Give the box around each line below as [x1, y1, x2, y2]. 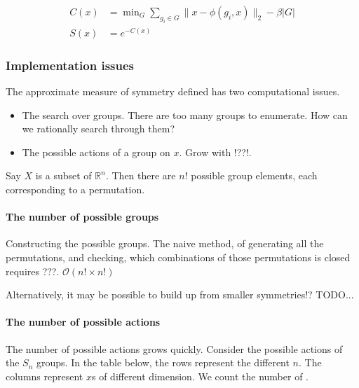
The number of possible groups [6, 209, 159, 224]
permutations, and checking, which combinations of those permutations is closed [6, 250, 351, 264]
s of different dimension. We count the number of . [91, 368, 309, 383]
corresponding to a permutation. [6, 182, 145, 197]
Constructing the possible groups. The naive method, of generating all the [6, 236, 324, 251]
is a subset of [35, 168, 92, 183]
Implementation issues [6, 56, 135, 74]
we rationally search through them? [22, 121, 175, 136]
